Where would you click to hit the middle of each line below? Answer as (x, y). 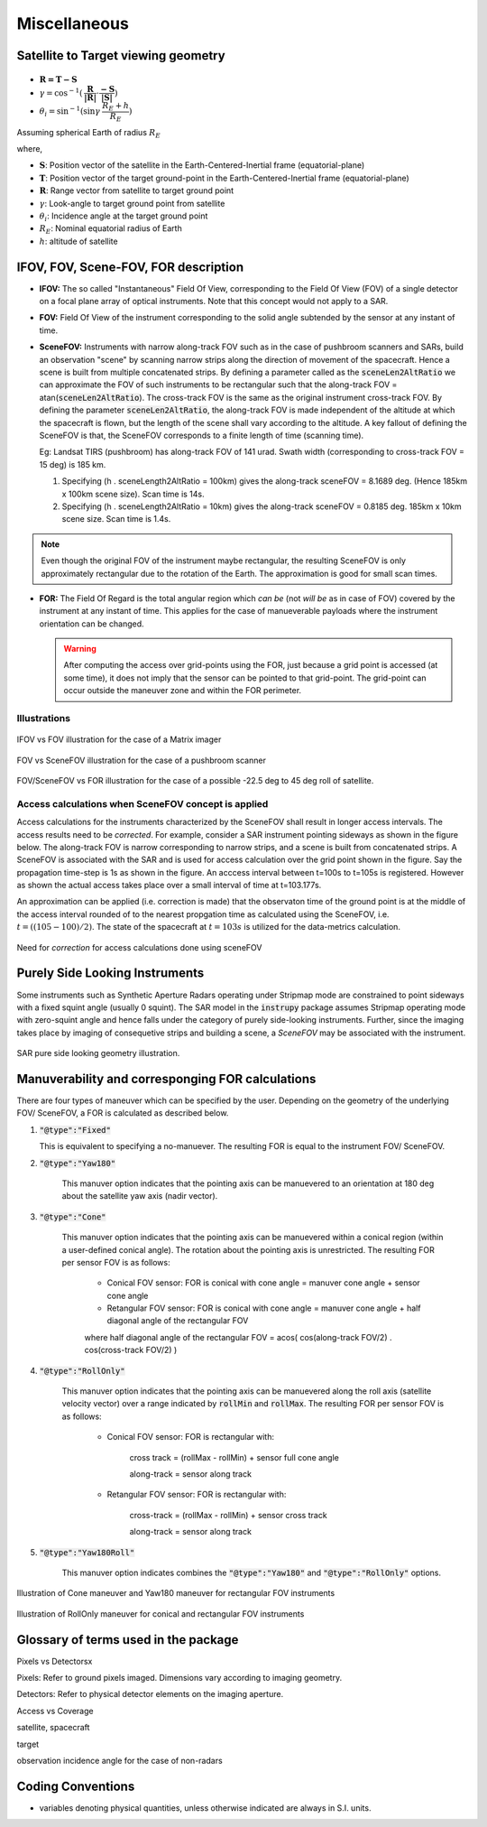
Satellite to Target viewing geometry (121, 56)
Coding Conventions (76, 1786)
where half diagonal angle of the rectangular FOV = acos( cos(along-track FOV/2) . (238, 1337)
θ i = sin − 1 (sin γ (70, 112)
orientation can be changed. (92, 624)
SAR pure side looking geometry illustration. (98, 1053)
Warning (80, 649)
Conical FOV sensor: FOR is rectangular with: (191, 1437)
